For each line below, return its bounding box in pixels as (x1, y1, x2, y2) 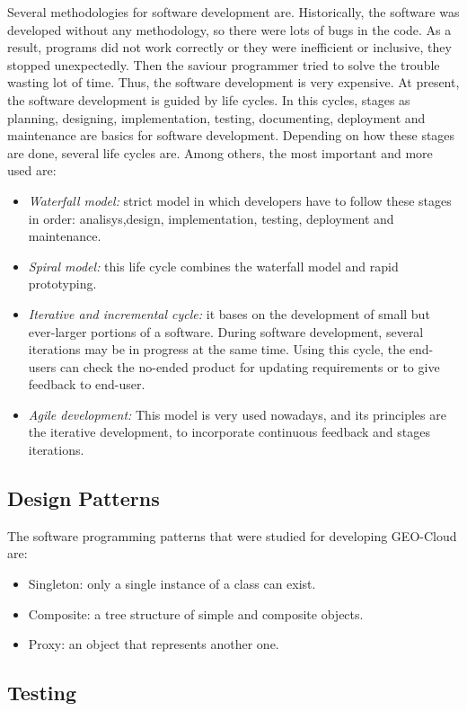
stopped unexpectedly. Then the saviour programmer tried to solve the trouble (7, 55, 440, 74)
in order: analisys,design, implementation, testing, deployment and (28, 209, 394, 227)
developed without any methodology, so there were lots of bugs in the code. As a (7, 20, 452, 39)
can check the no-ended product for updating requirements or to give (59, 357, 440, 376)
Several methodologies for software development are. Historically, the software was (7, 3, 460, 21)
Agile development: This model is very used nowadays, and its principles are (28, 404, 446, 423)
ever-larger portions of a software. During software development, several (28, 322, 424, 341)
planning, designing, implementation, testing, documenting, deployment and (7, 108, 426, 127)
